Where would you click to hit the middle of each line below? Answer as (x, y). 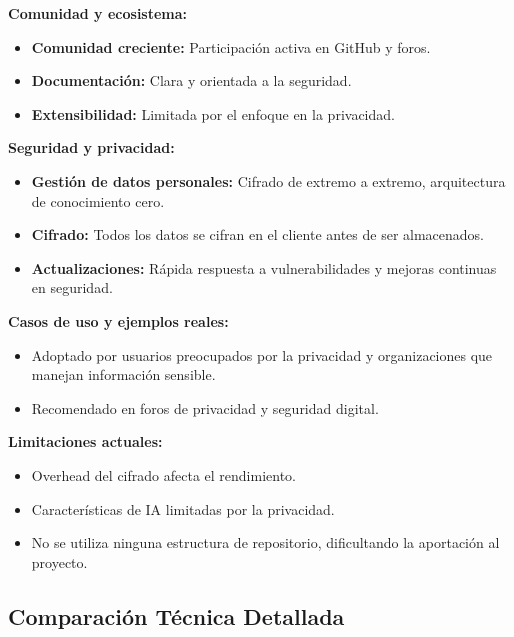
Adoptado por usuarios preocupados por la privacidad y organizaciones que (262, 354)
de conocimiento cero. (98, 200)
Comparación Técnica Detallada (176, 615)
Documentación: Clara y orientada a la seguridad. (191, 80)
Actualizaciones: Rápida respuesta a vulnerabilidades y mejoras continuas (264, 267)
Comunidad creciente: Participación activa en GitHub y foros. (231, 46)
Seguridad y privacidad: (91, 147)
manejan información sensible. (123, 374)
